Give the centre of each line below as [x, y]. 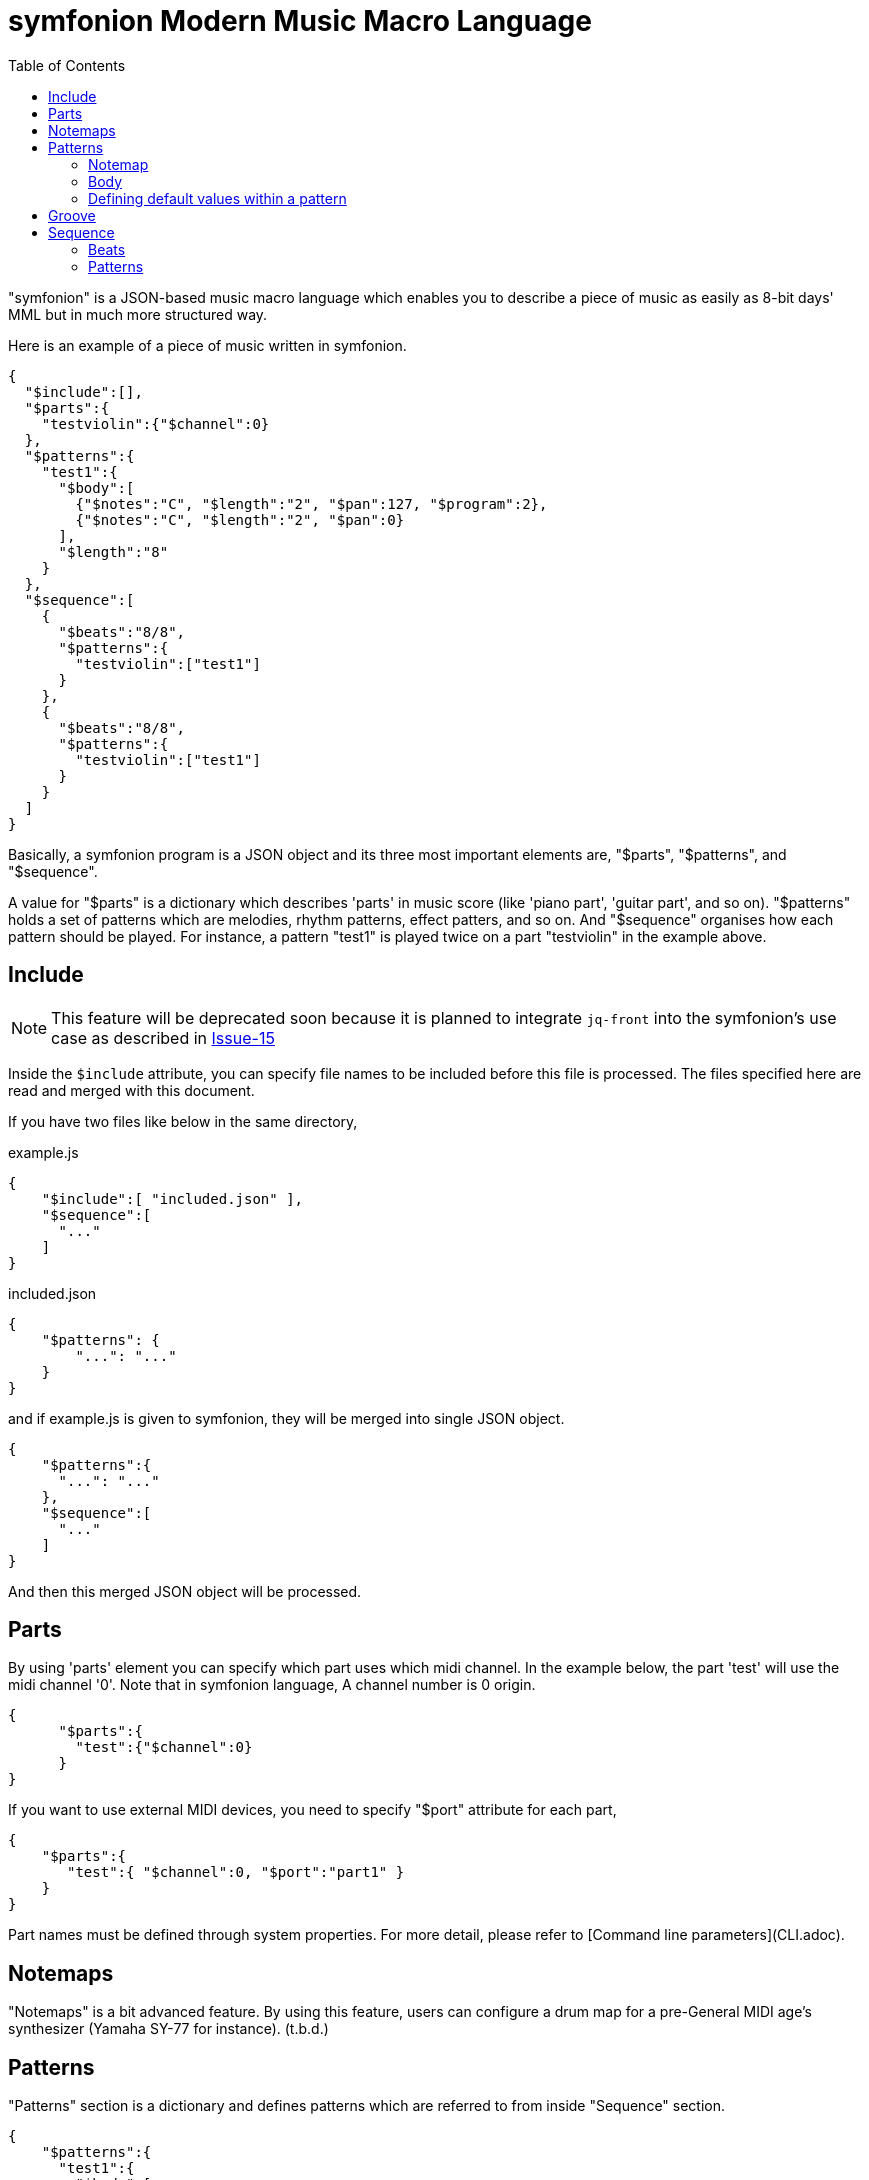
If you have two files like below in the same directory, [183, 1121]
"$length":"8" [113, 551]
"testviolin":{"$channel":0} [155, 423]
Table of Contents [67, 65]
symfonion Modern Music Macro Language [300, 21]
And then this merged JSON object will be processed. [185, 1591]
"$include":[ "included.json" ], [172, 1198]
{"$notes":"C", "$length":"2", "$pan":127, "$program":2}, [311, 503]
